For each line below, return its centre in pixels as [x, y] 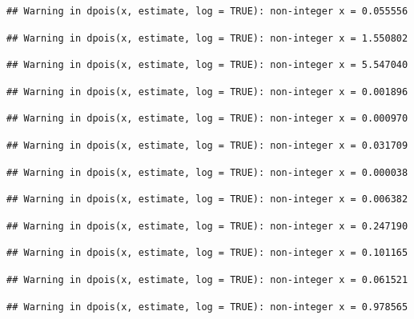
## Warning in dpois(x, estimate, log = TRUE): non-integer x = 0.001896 [207, 92]
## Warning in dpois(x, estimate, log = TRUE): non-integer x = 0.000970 [207, 119]
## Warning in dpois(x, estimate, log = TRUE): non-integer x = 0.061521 [207, 279]
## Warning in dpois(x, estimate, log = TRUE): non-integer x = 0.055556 [207, 11]
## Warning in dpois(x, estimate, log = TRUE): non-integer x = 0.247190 [207, 226]
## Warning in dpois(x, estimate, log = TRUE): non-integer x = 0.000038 [207, 172]
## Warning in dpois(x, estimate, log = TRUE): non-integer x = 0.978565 [207, 307]
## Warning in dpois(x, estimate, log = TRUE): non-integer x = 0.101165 [207, 253]
